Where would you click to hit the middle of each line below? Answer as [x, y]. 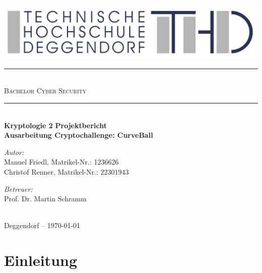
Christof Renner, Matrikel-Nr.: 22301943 [67, 172]
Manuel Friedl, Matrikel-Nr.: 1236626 [61, 162]
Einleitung [41, 260]
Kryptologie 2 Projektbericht [56, 125]
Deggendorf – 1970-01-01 [42, 225]
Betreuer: [18, 188]
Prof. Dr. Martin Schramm [45, 199]
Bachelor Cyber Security [45, 91]
